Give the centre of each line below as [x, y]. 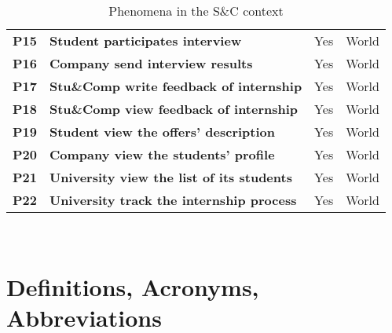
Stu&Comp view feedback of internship [174, 109]
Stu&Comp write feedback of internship [176, 86]
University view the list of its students [170, 177]
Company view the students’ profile [162, 154]
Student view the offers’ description [162, 132]
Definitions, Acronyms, [133, 286]
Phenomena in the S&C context [196, 11]
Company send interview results [151, 63]
